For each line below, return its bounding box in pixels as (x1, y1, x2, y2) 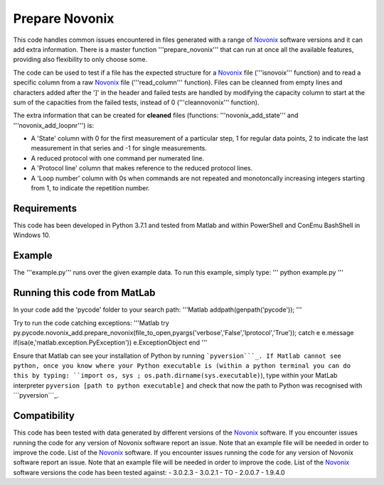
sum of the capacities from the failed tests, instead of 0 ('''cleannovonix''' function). (13, 98, 260, 107)
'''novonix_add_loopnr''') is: (13, 121, 95, 129)
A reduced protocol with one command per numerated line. (31, 153, 205, 163)
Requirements (13, 202, 78, 214)
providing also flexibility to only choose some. (13, 55, 148, 64)
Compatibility (13, 410, 75, 422)
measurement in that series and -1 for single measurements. (31, 144, 208, 153)
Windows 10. (13, 231, 51, 239)
